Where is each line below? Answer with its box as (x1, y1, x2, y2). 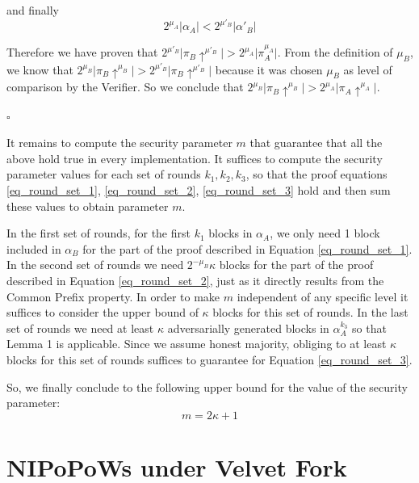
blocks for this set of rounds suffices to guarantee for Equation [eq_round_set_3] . (6, 351, 413, 367)
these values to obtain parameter (6, 197, 169, 214)
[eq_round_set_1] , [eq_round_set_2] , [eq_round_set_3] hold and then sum (6, 181, 391, 198)
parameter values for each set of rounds (6, 166, 201, 183)
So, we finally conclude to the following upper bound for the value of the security (6, 378, 408, 395)
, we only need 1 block (270, 225, 380, 241)
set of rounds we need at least (6, 319, 154, 336)
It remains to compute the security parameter (6, 134, 233, 151)
